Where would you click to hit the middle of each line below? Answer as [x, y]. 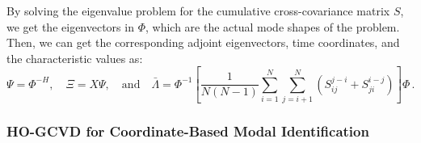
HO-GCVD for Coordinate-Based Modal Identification [188, 130]
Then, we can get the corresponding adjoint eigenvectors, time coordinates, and [203, 42]
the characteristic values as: [75, 58]
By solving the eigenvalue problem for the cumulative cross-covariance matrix [198, 11]
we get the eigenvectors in [70, 26]
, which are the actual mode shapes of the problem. [272, 26]
